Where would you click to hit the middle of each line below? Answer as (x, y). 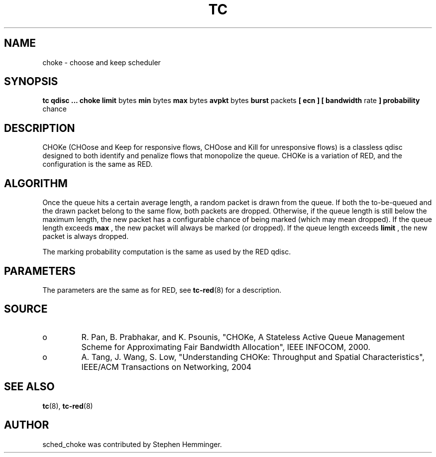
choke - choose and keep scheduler (102, 62)
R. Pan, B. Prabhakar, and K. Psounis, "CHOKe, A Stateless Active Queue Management (243, 337)
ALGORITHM (36, 183)
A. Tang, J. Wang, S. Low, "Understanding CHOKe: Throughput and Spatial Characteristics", (253, 357)
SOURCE (26, 309)
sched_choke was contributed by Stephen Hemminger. (132, 444)
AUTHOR (27, 425)
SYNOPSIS (31, 82)
